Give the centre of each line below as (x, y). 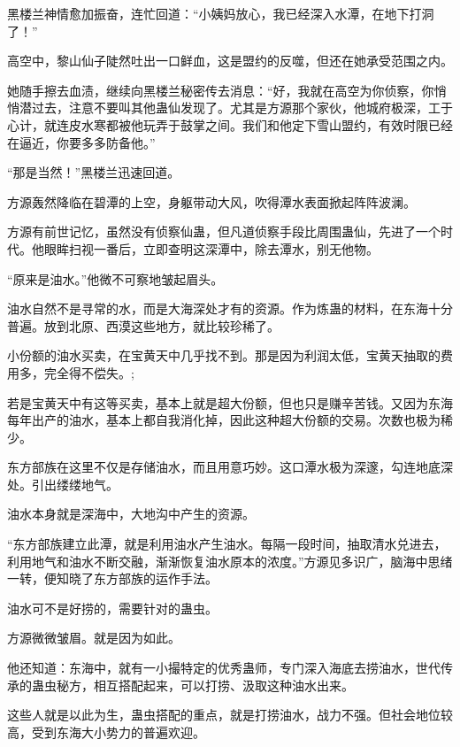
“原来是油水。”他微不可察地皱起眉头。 (115, 278)
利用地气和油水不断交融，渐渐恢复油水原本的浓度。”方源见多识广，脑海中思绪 (230, 561)
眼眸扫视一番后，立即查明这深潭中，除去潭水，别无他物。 (211, 248)
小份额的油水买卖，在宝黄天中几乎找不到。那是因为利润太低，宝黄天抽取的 (224, 355)
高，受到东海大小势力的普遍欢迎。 (106, 732)
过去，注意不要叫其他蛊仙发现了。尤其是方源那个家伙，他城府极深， (230, 108)
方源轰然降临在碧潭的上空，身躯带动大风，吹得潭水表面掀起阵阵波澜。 (211, 201)
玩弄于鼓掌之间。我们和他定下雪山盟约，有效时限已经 (298, 124)
